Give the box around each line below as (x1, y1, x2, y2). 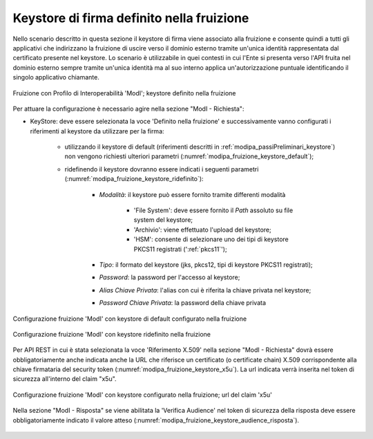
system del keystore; (133, 216, 193, 224)
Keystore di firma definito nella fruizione (12, 10, 249, 26)
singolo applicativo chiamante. (12, 73, 99, 82)
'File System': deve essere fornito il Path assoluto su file (133, 206, 294, 214)
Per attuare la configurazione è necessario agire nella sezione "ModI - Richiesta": (12, 104, 245, 113)
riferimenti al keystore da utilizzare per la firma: (30, 127, 165, 135)
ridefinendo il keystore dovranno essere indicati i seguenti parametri (64, 165, 259, 173)
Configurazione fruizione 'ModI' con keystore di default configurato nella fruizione (12, 315, 247, 323)
